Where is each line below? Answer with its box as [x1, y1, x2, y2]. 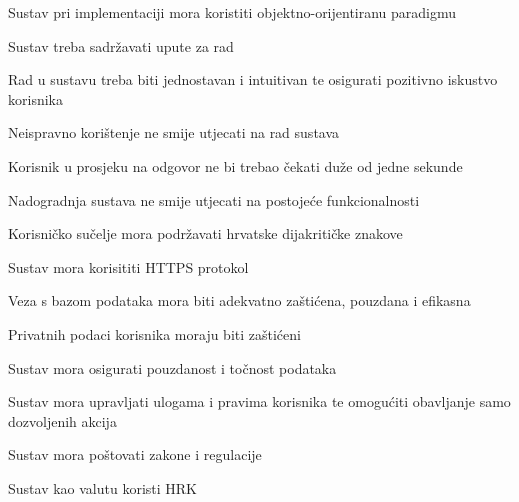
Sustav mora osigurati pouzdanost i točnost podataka [8, 357, 337, 378]
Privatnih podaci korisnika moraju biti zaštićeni [8, 323, 301, 344]
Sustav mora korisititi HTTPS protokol [8, 256, 249, 277]
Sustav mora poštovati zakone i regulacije [8, 444, 262, 465]
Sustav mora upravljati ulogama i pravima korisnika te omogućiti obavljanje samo [8, 391, 511, 412]
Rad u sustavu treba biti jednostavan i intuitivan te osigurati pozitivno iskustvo [8, 69, 498, 90]
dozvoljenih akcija [8, 410, 117, 431]
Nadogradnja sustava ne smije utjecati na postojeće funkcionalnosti [8, 189, 420, 210]
